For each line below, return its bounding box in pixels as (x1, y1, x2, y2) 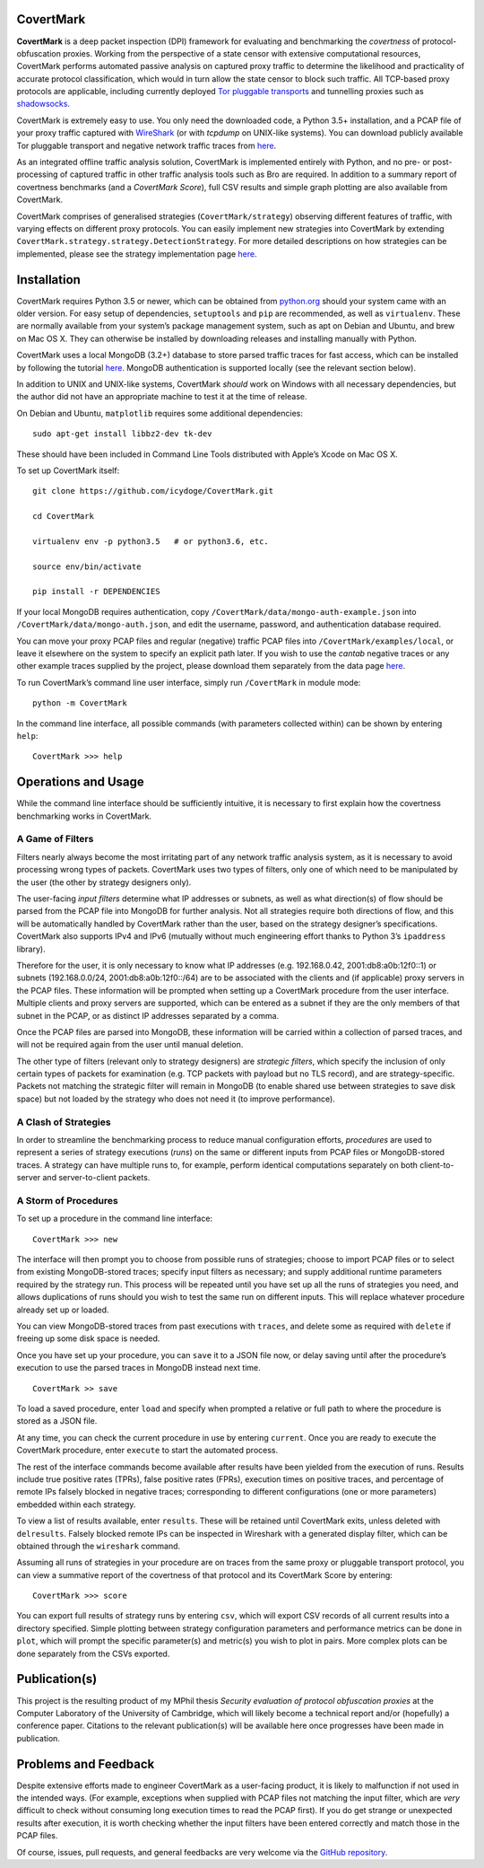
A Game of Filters (16, 833, 94, 846)
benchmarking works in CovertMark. (16, 811, 152, 821)
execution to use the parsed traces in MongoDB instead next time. (16, 1363, 262, 1373)
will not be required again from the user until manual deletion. (16, 1039, 244, 1050)
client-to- (419, 1159, 454, 1171)
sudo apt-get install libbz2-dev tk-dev (32, 429, 212, 439)
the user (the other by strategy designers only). (16, 876, 192, 888)
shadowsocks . (16, 99, 71, 110)
